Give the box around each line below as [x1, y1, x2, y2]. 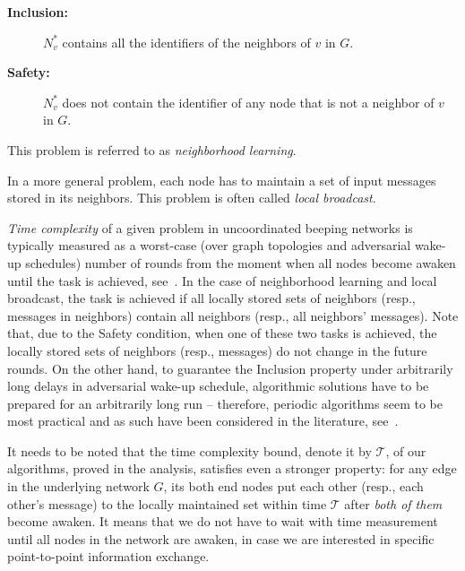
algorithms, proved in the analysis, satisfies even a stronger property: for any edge [7, 459, 457, 478]
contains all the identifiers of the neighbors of [62, 32, 311, 51]
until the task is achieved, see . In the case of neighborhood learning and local [7, 271, 437, 290]
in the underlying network [7, 477, 150, 496]
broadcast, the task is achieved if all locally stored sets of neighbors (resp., [7, 289, 416, 307]
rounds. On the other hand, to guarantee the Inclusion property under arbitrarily [7, 359, 453, 377]
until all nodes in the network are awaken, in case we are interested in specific [7, 529, 435, 548]
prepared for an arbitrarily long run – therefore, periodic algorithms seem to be [7, 394, 443, 412]
